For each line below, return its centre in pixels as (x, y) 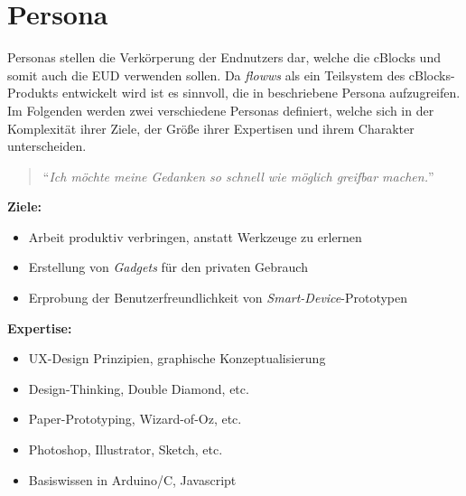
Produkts (33, 93)
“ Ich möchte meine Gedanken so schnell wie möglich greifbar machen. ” (238, 176)
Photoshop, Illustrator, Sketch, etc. (126, 449)
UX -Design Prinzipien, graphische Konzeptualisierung (177, 358)
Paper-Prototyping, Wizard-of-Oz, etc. (135, 419)
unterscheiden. (47, 146)
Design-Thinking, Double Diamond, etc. (139, 388)
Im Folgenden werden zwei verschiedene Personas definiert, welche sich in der (221, 110)
